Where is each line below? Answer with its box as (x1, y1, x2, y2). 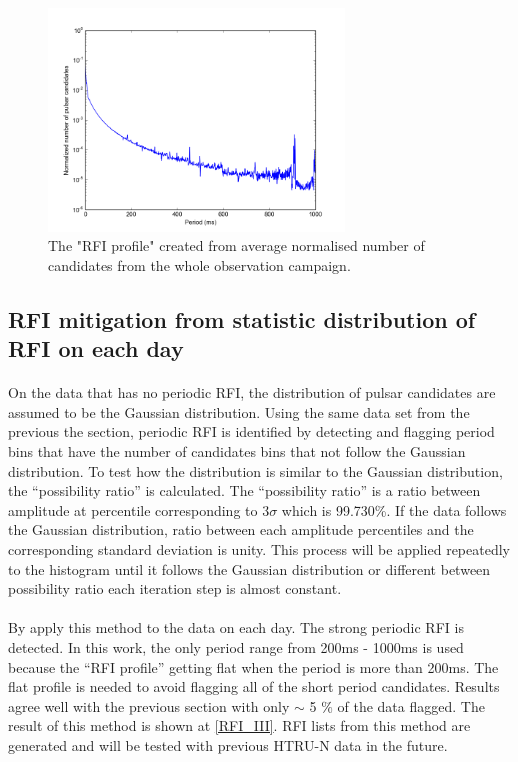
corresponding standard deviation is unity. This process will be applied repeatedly (8, 538, 510, 559)
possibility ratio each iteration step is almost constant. (8, 578, 342, 599)
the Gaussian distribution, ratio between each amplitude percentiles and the (8, 519, 474, 540)
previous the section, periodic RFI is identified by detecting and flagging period (8, 421, 495, 442)
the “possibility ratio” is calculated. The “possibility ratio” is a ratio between (8, 480, 481, 501)
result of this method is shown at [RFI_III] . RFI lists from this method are (8, 715, 471, 736)
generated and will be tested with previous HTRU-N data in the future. (8, 734, 448, 755)
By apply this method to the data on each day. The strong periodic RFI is (8, 617, 464, 638)
